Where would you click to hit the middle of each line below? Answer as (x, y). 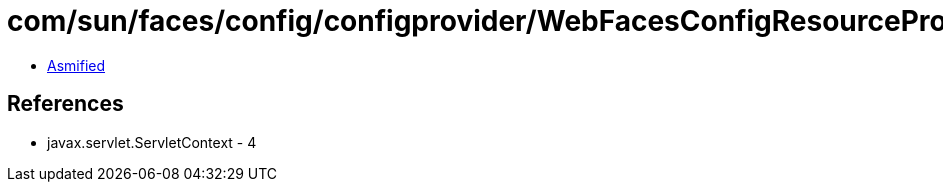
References (65, 104)
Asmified (76, 65)
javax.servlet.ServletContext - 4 (152, 142)
